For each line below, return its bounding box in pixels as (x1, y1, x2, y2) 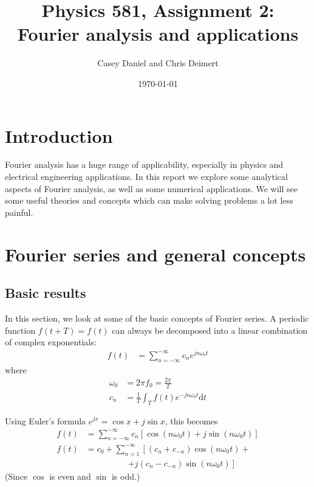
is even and (49, 469, 91, 482)
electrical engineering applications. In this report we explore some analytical (5, 170, 288, 183)
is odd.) (111, 469, 140, 482)
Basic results (5, 283, 86, 302)
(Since (5, 469, 28, 482)
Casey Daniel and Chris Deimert (97, 57, 219, 69)
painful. (5, 206, 33, 218)
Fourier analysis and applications (17, 21, 299, 46)
